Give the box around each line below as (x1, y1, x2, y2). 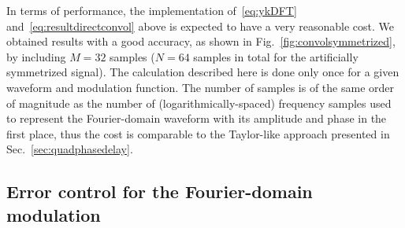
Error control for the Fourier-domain (6, 179, 313, 204)
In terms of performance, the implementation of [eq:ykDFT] (6, 2, 297, 18)
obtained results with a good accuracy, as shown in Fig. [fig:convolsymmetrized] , (6, 33, 396, 50)
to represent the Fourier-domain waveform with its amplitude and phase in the (6, 110, 387, 127)
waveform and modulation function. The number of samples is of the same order (6, 79, 395, 95)
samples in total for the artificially (193, 48, 359, 64)
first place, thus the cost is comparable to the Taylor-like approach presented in (6, 125, 390, 142)
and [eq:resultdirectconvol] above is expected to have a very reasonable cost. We (6, 17, 395, 34)
